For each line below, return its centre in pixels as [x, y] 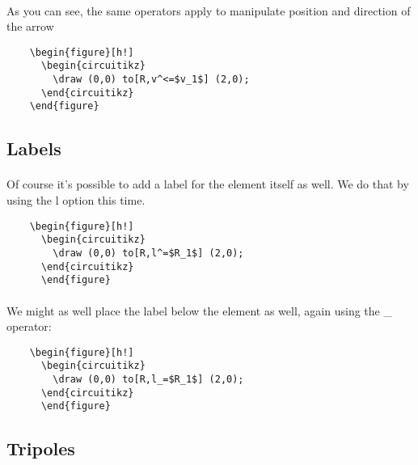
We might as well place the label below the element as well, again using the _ [199, 310]
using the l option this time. [76, 200]
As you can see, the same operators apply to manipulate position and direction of [209, 10]
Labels [34, 148]
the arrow [30, 26]
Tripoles [41, 448]
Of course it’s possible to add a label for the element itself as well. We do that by [208, 184]
